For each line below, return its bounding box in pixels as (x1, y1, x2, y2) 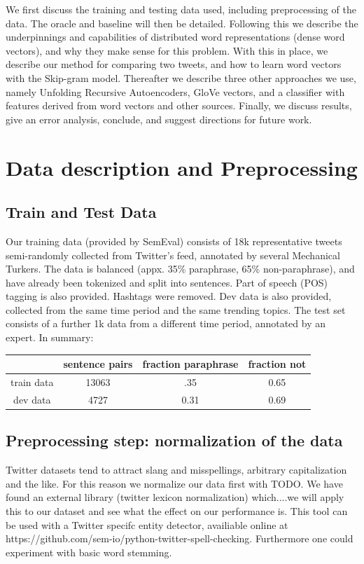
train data (10, 375, 54, 390)
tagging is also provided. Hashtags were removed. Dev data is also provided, (6, 289, 332, 303)
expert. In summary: (6, 330, 94, 345)
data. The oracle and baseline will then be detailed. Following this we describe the (6, 15, 358, 30)
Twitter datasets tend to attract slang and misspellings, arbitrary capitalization (6, 462, 347, 477)
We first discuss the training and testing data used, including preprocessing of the (6, 2, 356, 16)
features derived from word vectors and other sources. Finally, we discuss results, (6, 98, 352, 113)
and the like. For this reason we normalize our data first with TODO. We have (6, 476, 343, 490)
